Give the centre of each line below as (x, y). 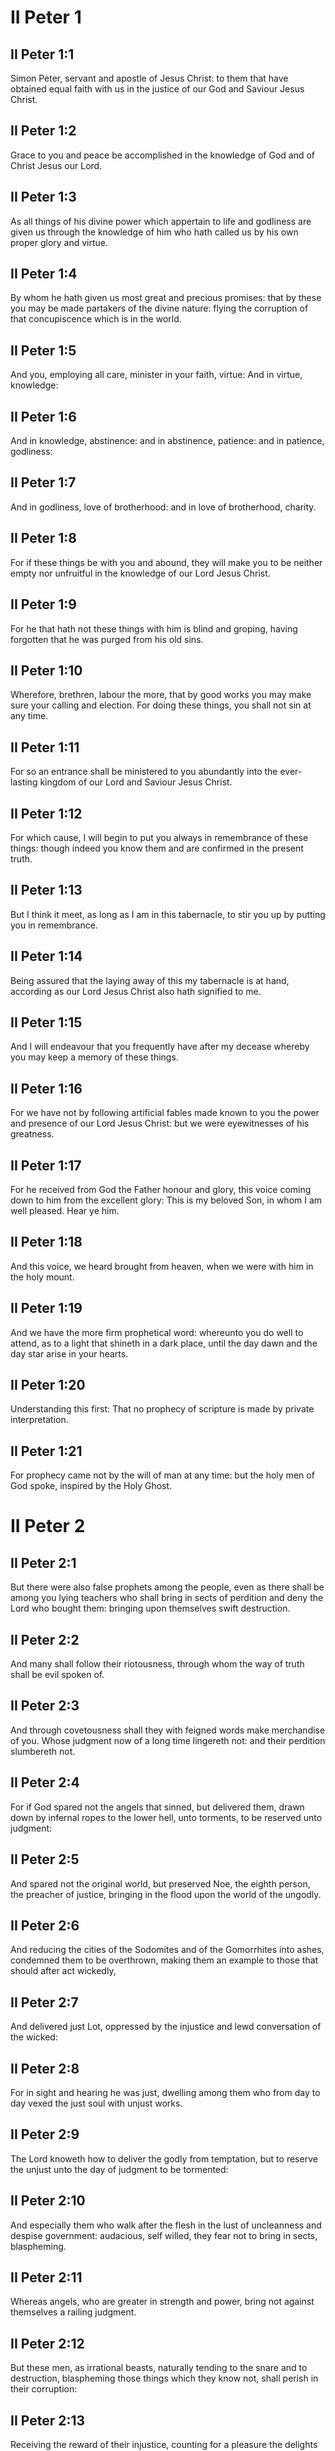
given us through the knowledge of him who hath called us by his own (154, 232)
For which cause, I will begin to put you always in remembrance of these (159, 837)
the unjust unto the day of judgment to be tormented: (119, 2169)
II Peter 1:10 (46, 670)
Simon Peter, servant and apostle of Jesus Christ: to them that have (149, 78)
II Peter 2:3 (45, 1706)
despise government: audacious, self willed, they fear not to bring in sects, (164, 2235)
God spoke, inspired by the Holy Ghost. (91, 1486)
